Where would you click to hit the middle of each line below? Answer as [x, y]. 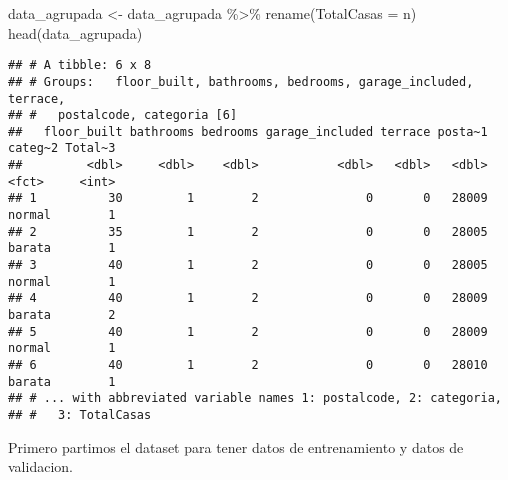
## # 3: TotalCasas [80, 414]
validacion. [40, 466]
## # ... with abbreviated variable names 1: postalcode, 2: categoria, [255, 398]
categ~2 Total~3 [62, 148]
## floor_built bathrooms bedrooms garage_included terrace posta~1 [248, 131]
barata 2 [62, 315]
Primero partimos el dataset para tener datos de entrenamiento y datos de [236, 446]
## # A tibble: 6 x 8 [80, 65]
